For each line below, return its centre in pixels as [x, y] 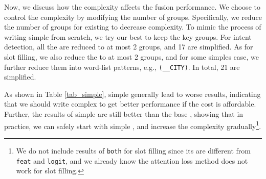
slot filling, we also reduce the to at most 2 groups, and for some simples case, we [132, 56]
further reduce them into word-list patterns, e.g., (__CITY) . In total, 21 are [122, 67]
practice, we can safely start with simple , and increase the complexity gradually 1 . [133, 125]
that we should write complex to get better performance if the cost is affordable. [130, 104]
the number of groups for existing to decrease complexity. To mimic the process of [133, 27]
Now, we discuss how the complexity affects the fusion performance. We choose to [132, 7]
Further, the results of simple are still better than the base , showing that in [124, 114]
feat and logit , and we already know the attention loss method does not [132, 160]
